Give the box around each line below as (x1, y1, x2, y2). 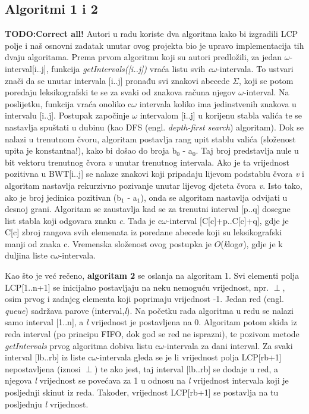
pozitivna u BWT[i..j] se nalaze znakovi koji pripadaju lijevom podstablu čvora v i (5, 167, 304, 180)
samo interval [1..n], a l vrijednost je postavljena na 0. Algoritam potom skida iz (5, 316, 297, 328)
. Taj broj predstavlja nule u (196, 144, 299, 157)
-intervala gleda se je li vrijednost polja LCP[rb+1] (97, 351, 282, 363)
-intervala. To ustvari (217, 62, 294, 74)
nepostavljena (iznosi (5, 362, 81, 375)
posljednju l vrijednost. (5, 397, 89, 410)
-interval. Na (243, 86, 289, 98)
